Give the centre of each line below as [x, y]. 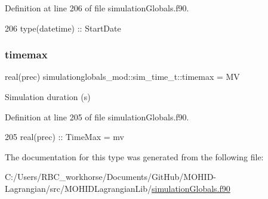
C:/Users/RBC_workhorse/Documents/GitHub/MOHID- [111, 177]
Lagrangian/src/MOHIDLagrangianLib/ [78, 188]
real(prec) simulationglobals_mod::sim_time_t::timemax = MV [122, 77]
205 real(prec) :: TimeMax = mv [64, 137]
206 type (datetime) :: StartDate [63, 28]
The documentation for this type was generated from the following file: [134, 156]
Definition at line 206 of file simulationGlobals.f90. [97, 8]
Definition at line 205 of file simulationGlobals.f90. [97, 116]
